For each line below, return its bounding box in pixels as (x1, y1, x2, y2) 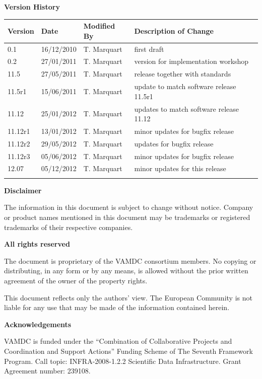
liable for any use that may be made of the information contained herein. (4, 302, 230, 313)
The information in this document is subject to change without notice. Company (4, 202, 253, 212)
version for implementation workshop (134, 56, 249, 66)
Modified (83, 21, 115, 31)
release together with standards (134, 68, 231, 79)
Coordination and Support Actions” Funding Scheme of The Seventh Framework (4, 345, 253, 356)
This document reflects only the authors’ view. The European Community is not (4, 292, 252, 302)
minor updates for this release (134, 163, 226, 174)
